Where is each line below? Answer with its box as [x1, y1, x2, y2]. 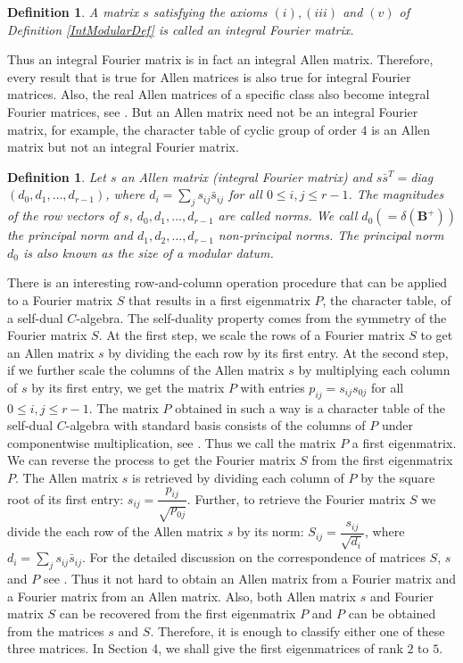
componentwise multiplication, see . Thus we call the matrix [7, 433, 336, 452]
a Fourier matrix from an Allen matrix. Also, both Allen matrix [7, 586, 356, 605]
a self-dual [7, 308, 63, 327]
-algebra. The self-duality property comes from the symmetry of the [76, 308, 447, 327]
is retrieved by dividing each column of [132, 468, 344, 487]
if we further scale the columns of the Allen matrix [7, 361, 285, 379]
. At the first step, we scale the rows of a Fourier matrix [98, 326, 405, 344]
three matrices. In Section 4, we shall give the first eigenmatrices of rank [7, 639, 403, 658]
